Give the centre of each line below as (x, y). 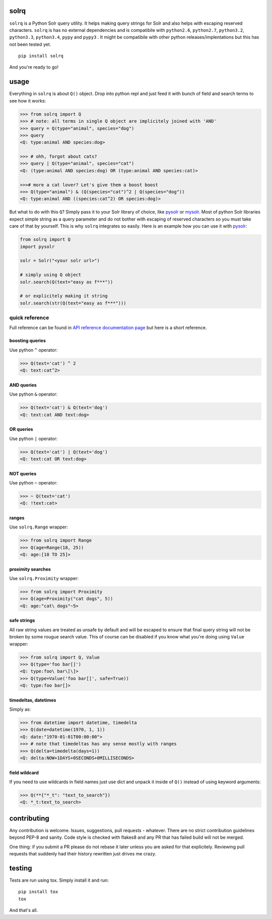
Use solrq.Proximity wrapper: (44, 578)
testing (21, 868)
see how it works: (28, 100)
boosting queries (28, 341)
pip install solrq (41, 56)
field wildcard (24, 773)
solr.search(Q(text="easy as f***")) (66, 282)
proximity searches (30, 569)
